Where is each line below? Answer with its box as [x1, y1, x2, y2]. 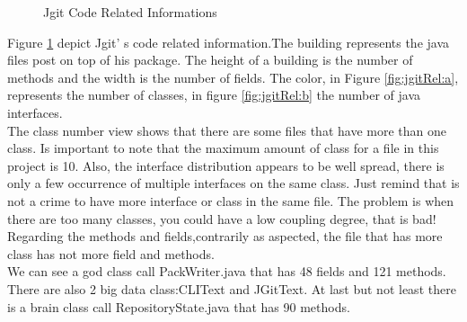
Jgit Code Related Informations [43, 3, 217, 21]
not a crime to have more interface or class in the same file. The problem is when [7, 191, 454, 210]
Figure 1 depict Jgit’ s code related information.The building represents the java [7, 32, 450, 51]
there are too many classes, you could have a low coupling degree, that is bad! [7, 209, 436, 228]
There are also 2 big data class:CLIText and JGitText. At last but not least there [7, 279, 456, 298]
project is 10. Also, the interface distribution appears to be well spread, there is [7, 156, 445, 174]
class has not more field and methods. [7, 244, 215, 263]
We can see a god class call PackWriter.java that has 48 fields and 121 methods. [7, 262, 446, 281]
